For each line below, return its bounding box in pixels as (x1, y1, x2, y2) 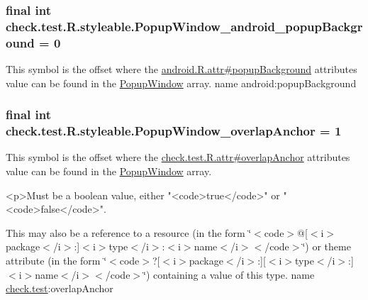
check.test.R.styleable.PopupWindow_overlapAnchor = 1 (6, 122, 342, 140)
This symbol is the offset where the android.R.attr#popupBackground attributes (6, 62, 357, 77)
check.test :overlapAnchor (6, 281, 113, 296)
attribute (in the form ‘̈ (6, 252, 107, 267)
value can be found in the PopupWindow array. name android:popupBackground (6, 75, 357, 90)
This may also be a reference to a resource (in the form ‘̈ (6, 225, 252, 240)
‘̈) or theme (302, 239, 351, 254)
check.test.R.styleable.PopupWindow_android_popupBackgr (6, 17, 363, 35)
